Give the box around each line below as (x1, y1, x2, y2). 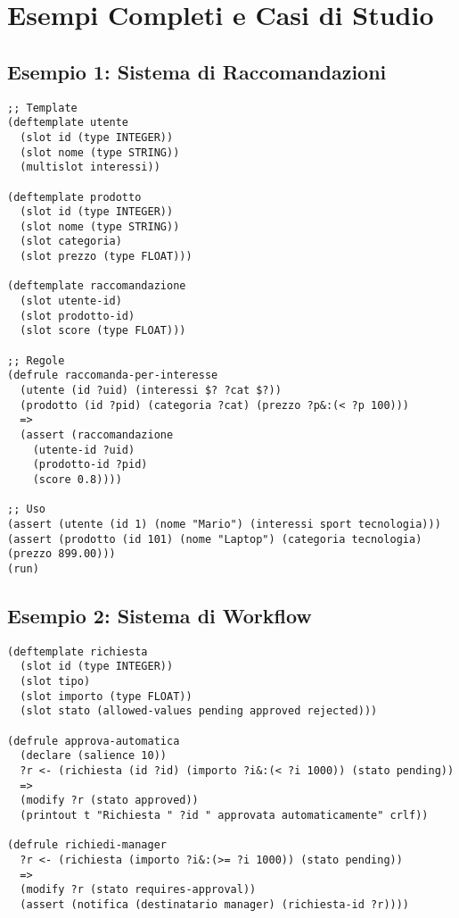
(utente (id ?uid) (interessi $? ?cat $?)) (20, 384, 282, 397)
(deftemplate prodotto (7, 190, 142, 204)
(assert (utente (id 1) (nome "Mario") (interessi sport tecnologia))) (7, 517, 441, 530)
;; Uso (7, 503, 45, 516)
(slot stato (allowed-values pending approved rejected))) (20, 705, 378, 718)
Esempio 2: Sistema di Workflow (7, 601, 312, 629)
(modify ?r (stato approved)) (20, 794, 199, 807)
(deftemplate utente (7, 116, 129, 129)
